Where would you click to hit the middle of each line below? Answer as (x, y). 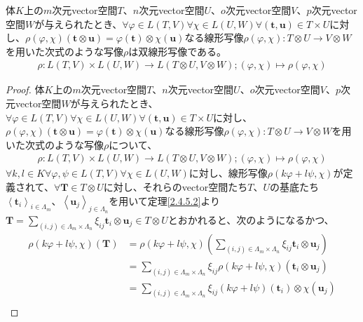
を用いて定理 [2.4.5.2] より (165, 200)
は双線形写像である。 (178, 51)
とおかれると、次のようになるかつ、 (251, 219)
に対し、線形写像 (228, 173)
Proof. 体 (25, 89)
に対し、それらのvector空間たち (176, 187)
